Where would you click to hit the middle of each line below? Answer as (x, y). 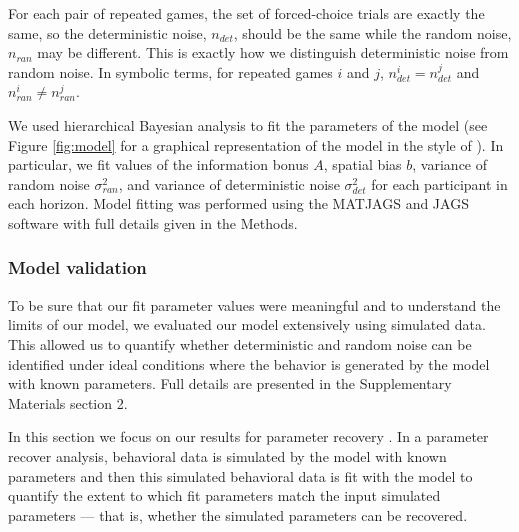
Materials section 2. (68, 402)
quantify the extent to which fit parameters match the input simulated (224, 495)
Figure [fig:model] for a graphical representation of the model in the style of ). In (256, 144)
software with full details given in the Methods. (153, 222)
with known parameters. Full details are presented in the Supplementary (230, 383)
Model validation (77, 267)
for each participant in (439, 183)
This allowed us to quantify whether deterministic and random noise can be (240, 343)
